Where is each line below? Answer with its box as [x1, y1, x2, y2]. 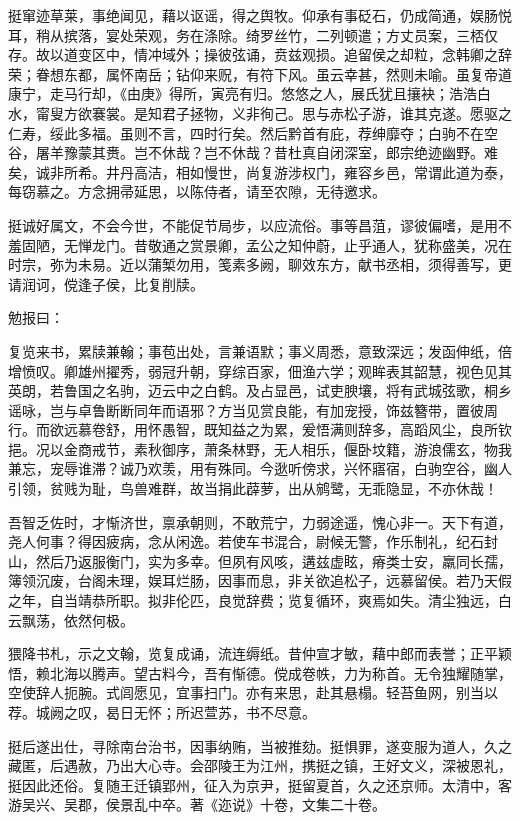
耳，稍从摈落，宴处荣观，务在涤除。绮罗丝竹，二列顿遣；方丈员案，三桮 [8, 24, 484, 45]
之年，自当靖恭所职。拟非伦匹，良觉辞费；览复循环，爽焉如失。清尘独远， [8, 590, 498, 611]
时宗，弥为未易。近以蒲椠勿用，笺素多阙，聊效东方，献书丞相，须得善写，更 [8, 254, 512, 275]
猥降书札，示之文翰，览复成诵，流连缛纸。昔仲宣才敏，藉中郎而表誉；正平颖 [8, 643, 512, 664]
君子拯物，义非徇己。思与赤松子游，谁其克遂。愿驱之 [161, 102, 512, 123]
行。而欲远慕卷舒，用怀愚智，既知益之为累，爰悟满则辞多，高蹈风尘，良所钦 [8, 419, 512, 440]
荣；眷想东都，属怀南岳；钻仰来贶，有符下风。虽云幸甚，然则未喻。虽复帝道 [8, 63, 512, 84]
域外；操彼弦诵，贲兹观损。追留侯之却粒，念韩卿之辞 [161, 44, 512, 65]
